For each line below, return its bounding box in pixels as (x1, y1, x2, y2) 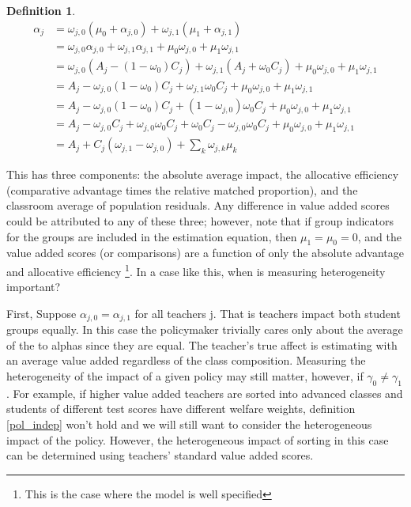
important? (6, 278, 61, 295)
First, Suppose (6, 305, 77, 321)
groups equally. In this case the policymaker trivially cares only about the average (6, 321, 403, 338)
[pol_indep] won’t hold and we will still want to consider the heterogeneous (6, 416, 372, 433)
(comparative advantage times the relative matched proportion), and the (6, 181, 358, 198)
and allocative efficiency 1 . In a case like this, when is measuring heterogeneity (6, 260, 386, 279)
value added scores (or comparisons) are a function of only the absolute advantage (6, 244, 404, 261)
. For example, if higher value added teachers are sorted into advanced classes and (6, 384, 403, 401)
